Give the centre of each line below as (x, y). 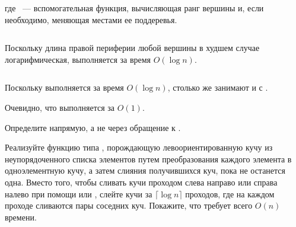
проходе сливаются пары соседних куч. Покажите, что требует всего (129, 205)
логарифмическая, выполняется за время (78, 59)
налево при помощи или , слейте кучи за (79, 194)
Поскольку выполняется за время (64, 87)
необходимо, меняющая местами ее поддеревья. (91, 19)
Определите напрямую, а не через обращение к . (93, 127)
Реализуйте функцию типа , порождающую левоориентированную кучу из (139, 147)
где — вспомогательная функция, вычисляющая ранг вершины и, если (134, 8)
